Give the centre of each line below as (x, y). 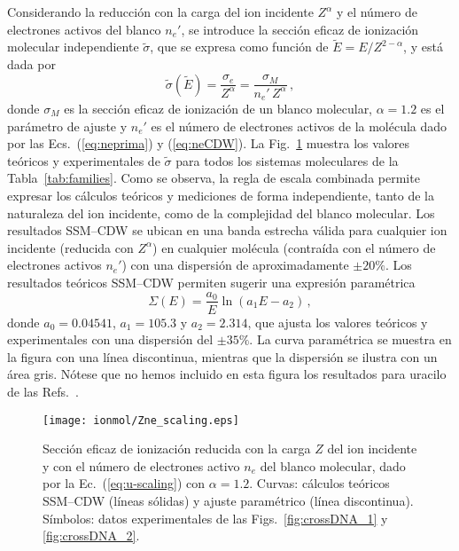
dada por (31, 64)
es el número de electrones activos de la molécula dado (299, 126)
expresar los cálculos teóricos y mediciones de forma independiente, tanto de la (221, 195)
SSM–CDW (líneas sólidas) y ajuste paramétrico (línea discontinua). (228, 500)
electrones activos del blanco (84, 29)
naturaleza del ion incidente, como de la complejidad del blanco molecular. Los (221, 213)
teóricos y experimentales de (84, 160)
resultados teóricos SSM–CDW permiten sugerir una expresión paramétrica (211, 282)
